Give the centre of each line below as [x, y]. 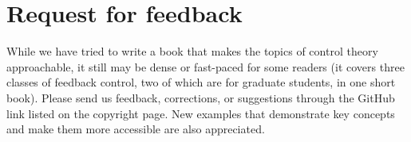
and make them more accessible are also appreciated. [136, 129]
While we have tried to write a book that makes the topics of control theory [192, 51]
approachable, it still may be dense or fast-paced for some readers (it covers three [205, 66]
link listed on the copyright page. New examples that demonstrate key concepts [201, 113]
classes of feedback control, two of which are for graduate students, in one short [201, 82]
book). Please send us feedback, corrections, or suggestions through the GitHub [201, 97]
